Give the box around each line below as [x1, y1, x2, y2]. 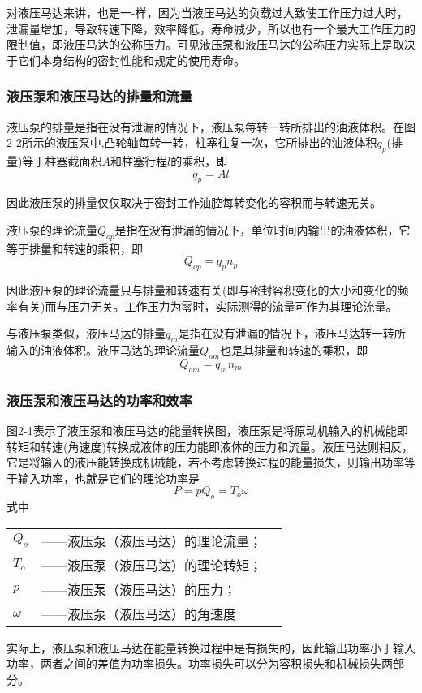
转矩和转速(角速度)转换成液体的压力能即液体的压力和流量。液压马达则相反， [6, 437, 413, 454]
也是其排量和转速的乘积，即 [220, 342, 368, 359]
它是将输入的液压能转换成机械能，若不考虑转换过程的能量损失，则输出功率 [6, 454, 404, 471]
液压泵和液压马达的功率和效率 [6, 390, 193, 410]
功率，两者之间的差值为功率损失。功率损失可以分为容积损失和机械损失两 [6, 655, 393, 672]
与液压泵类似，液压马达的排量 [6, 325, 166, 342]
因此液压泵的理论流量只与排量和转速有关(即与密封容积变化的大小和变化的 [6, 282, 398, 299]
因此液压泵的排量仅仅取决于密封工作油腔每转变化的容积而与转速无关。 [6, 194, 381, 211]
